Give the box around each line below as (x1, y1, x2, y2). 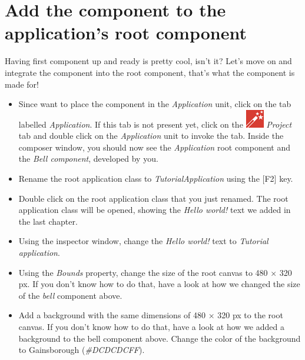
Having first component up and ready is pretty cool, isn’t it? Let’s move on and (5, 55, 292, 67)
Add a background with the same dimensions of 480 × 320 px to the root (18, 309, 283, 321)
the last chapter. (18, 215, 78, 227)
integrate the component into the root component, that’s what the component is (5, 66, 295, 78)
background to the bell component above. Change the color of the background (18, 332, 301, 344)
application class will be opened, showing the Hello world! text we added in (18, 204, 291, 216)
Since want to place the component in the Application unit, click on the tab (18, 98, 291, 110)
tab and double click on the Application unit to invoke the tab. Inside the (18, 129, 284, 142)
